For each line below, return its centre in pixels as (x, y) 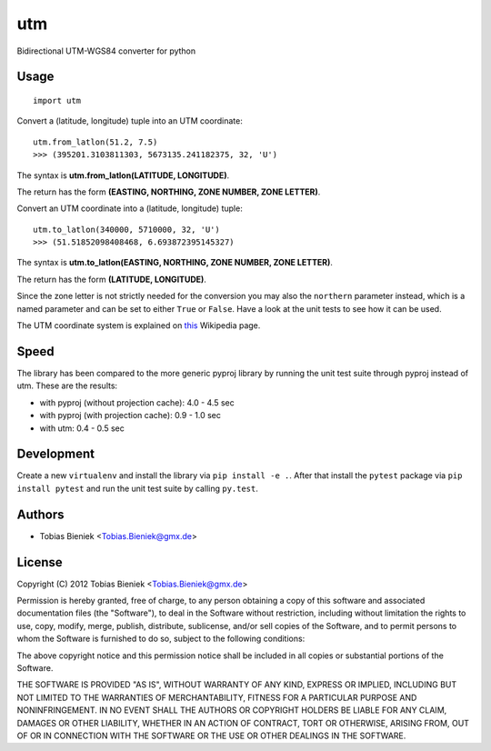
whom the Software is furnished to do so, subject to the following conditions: (161, 639)
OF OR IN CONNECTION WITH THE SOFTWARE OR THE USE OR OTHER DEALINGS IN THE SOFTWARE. (211, 736)
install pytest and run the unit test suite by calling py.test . (138, 488)
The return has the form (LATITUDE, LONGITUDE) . (111, 279)
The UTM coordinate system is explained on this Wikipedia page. (139, 325)
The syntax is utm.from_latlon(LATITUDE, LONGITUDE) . (123, 175)
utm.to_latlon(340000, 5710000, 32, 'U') (126, 229)
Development (56, 454)
